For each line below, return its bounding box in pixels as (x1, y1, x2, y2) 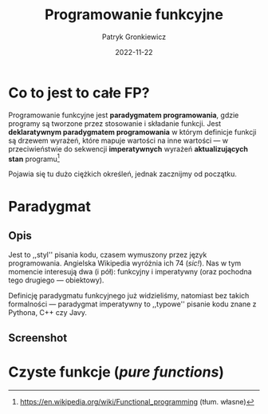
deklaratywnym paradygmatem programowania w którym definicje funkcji (8, 127, 257, 136)
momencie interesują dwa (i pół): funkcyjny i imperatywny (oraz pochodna (8, 267, 253, 277)
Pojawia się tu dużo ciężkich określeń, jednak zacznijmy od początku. (8, 169, 238, 179)
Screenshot (8, 331, 68, 345)
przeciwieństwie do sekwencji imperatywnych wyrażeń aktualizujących (8, 144, 249, 153)
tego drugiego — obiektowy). (8, 275, 104, 285)
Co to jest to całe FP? (8, 84, 150, 101)
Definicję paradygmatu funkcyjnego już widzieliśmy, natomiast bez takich (8, 291, 250, 301)
